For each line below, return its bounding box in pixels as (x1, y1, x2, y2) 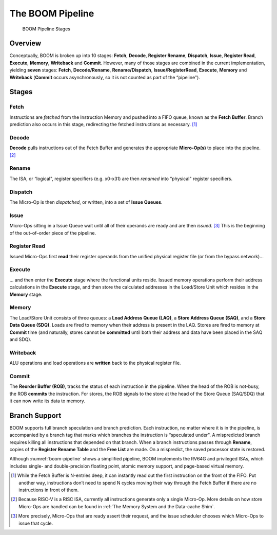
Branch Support (9, 411, 62, 420)
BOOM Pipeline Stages (22, 26, 71, 32)
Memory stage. (9, 291, 43, 297)
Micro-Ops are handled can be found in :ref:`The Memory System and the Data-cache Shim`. (18, 503, 215, 509)
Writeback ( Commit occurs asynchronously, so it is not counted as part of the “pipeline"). (9, 74, 200, 80)
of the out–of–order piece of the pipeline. (9, 229, 96, 236)
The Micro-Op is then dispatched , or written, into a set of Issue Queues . (9, 199, 163, 205)
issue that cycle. (18, 520, 53, 526)
